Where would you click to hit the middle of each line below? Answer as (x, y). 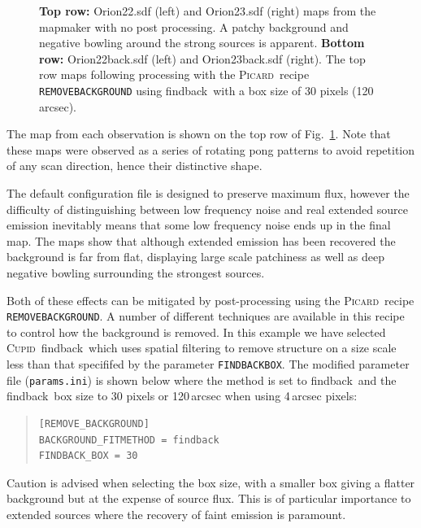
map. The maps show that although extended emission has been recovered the (201, 240)
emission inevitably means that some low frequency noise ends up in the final (199, 225)
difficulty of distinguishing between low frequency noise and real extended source (207, 209)
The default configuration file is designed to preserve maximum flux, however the (208, 193)
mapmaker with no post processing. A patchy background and (194, 26)
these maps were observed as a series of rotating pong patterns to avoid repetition (211, 149)
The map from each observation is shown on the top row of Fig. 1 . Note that (199, 134)
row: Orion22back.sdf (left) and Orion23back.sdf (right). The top (202, 58)
